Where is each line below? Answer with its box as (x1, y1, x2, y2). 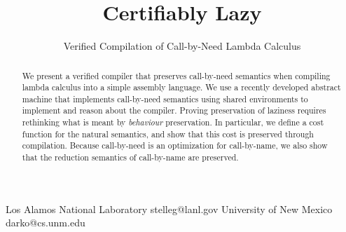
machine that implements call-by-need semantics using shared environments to (22, 93, 308, 104)
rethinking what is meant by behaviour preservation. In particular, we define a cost (22, 116, 324, 128)
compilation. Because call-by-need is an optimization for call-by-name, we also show (22, 139, 328, 151)
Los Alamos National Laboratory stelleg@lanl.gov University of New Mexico (6, 201, 333, 216)
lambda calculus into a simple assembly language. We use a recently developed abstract (22, 81, 341, 93)
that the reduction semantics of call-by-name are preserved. (22, 151, 239, 163)
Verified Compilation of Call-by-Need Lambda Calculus (63, 39, 301, 53)
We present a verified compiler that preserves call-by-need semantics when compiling (22, 69, 331, 81)
